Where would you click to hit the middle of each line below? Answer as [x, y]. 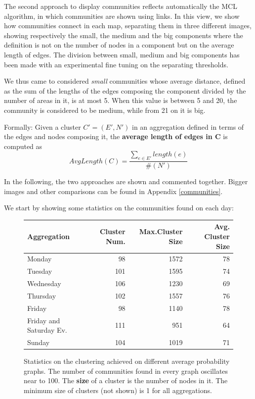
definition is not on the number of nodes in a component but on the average [119, 45]
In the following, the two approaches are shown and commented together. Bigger [126, 181]
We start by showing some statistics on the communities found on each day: [119, 208]
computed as [23, 146]
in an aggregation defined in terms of [188, 126]
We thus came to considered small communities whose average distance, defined [125, 81]
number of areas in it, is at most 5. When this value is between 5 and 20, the [121, 100]
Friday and [44, 320]
